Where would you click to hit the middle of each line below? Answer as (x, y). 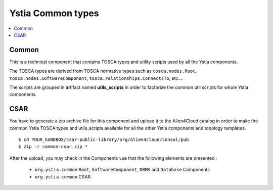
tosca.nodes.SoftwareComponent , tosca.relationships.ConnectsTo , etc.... (97, 78)
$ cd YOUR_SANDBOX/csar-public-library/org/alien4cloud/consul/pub (104, 140)
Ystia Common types (54, 13)
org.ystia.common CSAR (63, 176)
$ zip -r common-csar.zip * (53, 147)
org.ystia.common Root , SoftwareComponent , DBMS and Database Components (122, 170)
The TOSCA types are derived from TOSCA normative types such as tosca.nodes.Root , (103, 71)
